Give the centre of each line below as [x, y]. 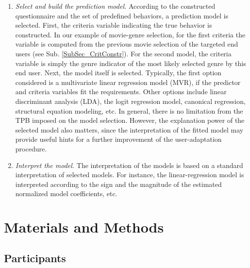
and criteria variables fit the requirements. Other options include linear [121, 92]
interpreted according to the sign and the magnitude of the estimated [118, 184]
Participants [35, 258]
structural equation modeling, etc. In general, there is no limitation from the [129, 110]
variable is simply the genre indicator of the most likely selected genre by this [131, 63]
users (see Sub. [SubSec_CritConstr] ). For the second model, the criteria [123, 53]
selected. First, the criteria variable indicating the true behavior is [114, 25]
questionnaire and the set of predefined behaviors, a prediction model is [122, 15]
